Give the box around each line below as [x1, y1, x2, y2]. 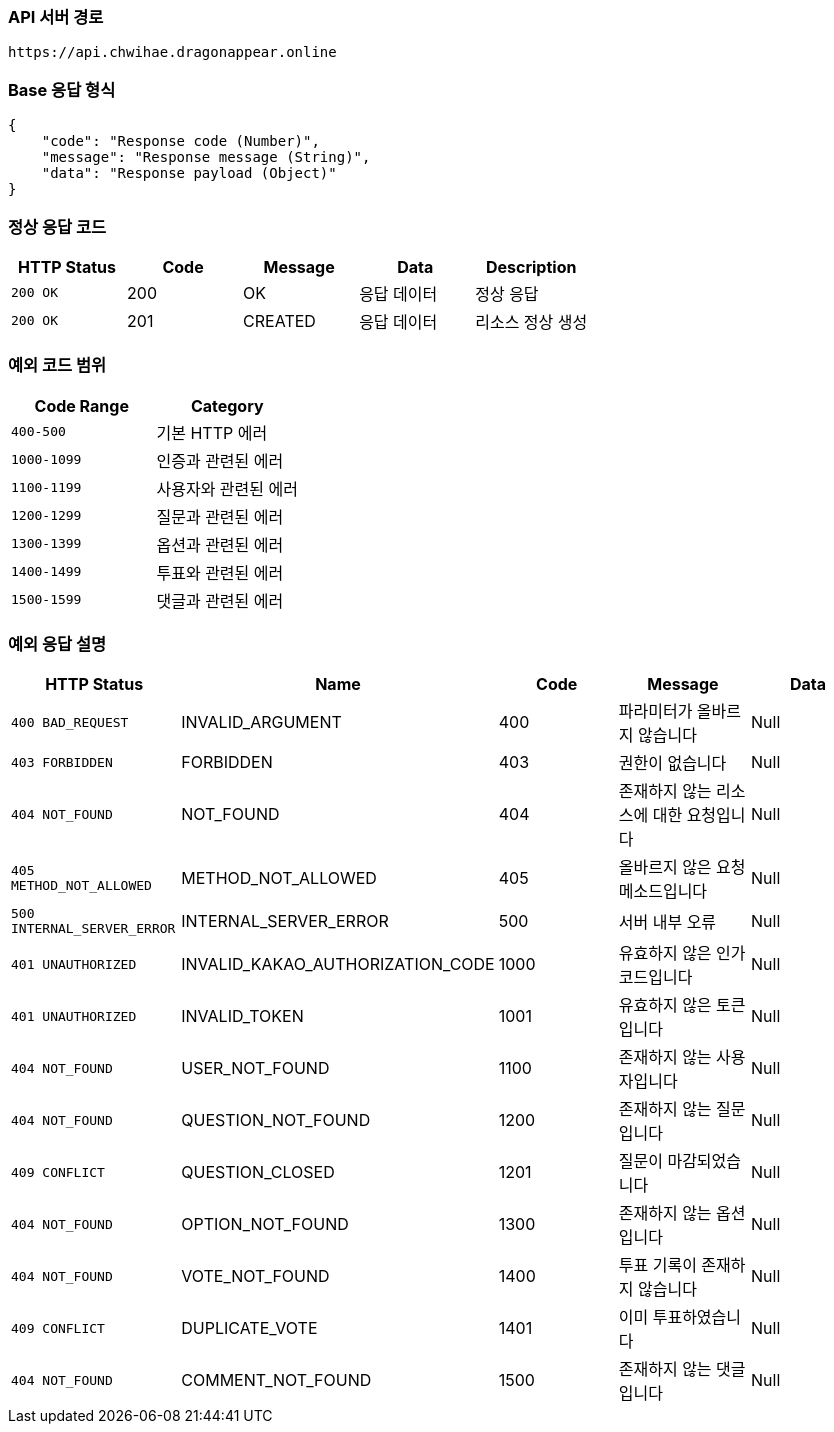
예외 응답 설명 [8, 634, 107, 654]
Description [485, 256, 577, 277]
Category [190, 395, 264, 416]
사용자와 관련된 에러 [156, 478, 298, 499]
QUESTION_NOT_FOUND [181, 1110, 371, 1131]
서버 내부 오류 [618, 912, 717, 933]
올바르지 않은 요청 [618, 857, 746, 878]
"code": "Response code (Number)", [41, 133, 320, 150]
